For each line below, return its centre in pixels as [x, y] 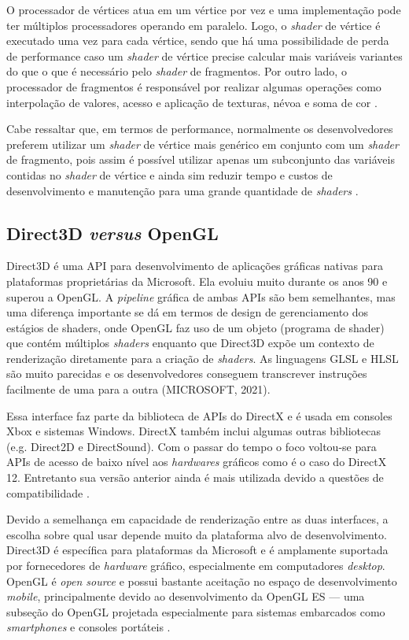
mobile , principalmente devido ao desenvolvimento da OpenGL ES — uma [186, 596]
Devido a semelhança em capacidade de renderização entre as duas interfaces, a [197, 519]
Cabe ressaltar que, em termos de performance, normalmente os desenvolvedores [200, 129]
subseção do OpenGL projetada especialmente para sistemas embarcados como [196, 611]
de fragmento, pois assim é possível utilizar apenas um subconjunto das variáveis [201, 159]
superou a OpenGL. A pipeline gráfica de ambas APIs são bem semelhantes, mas [201, 296]
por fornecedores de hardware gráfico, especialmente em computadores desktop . [196, 566]
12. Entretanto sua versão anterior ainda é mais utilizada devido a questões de [195, 477]
